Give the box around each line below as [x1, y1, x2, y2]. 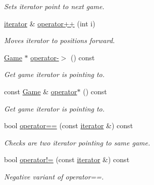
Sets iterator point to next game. [4, 1, 105, 11]
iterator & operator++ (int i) [4, 18, 95, 28]
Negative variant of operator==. [4, 171, 104, 181]
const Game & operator [4, 86, 77, 96]
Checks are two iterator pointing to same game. [4, 137, 150, 147]
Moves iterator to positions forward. [4, 35, 115, 46]
